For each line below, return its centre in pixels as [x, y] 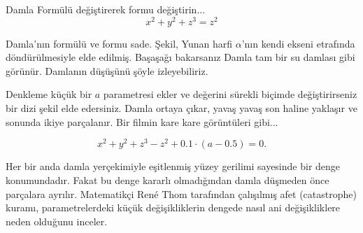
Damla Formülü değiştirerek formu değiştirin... [106, 9]
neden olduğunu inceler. [57, 221]
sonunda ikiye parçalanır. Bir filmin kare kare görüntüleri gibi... [142, 121]
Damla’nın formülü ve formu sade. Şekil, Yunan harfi [119, 43]
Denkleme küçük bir [49, 94]
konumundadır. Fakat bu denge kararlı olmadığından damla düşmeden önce [168, 179]
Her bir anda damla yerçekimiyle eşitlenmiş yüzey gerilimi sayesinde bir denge [173, 166]
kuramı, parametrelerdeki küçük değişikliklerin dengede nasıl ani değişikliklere [173, 207]
